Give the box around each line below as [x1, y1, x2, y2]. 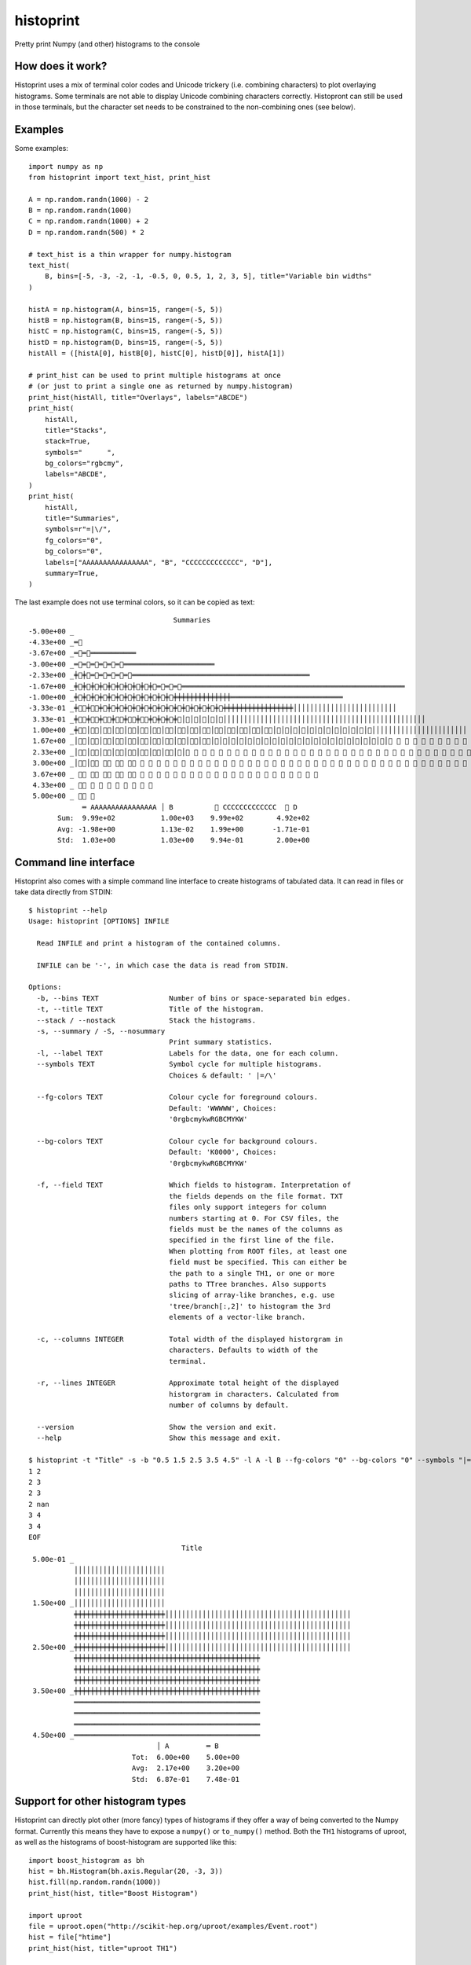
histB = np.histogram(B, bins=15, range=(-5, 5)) [28, 316, 224, 325]
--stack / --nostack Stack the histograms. [36, 1016, 257, 1025]
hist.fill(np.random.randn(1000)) [28, 1878, 161, 1886]
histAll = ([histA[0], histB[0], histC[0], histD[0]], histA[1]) [28, 349, 286, 358]
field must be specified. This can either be [169, 1258, 348, 1267]
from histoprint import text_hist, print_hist [28, 173, 211, 182]
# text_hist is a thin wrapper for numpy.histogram [28, 250, 232, 259]
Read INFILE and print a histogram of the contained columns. [36, 938, 282, 947]
